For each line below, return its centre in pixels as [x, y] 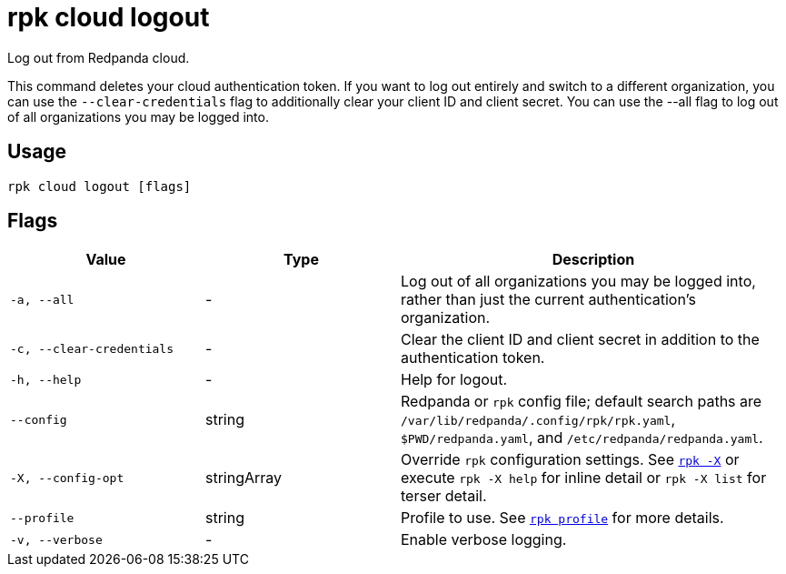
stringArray [244, 478]
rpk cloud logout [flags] [99, 186]
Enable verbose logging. [484, 540]
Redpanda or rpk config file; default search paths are [582, 402]
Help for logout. [454, 380]
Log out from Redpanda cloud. [99, 57]
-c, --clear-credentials [92, 348]
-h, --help [46, 379]
